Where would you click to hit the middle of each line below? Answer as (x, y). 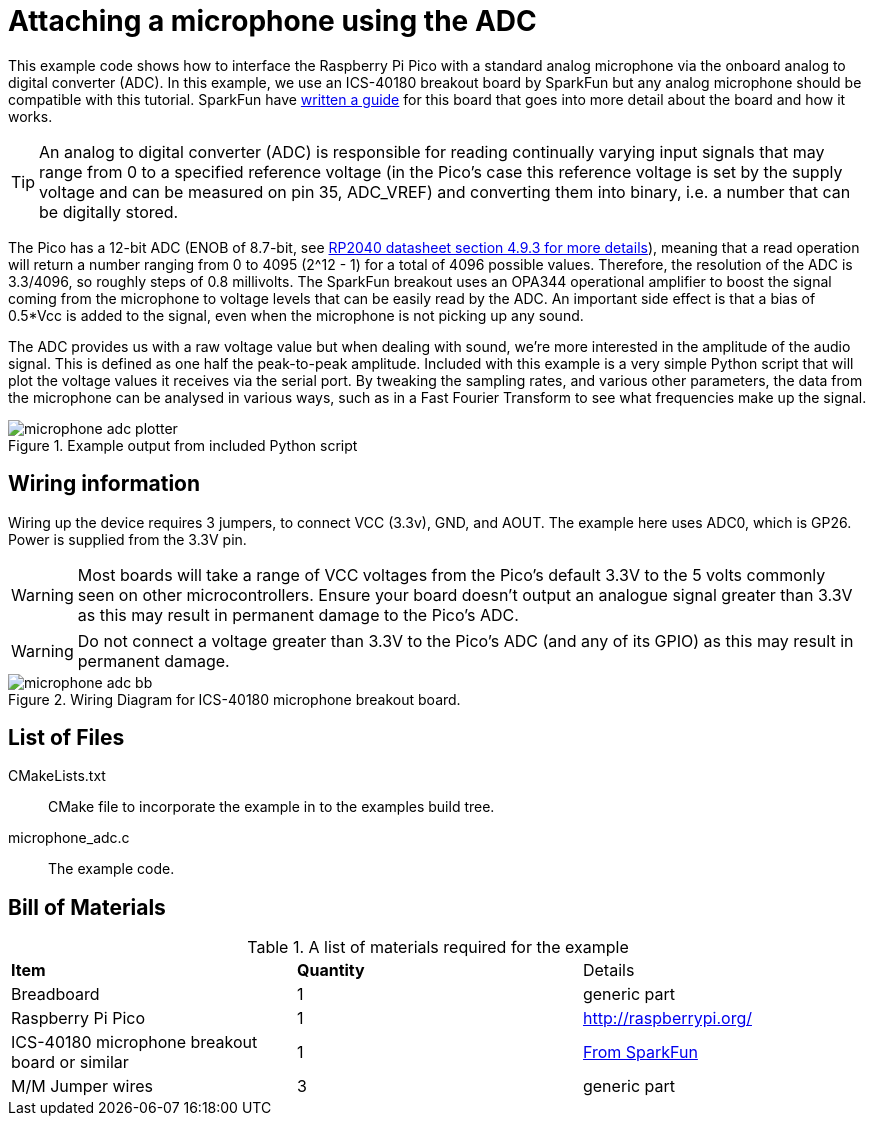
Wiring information (104, 484)
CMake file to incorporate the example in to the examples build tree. (271, 807)
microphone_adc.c (69, 838)
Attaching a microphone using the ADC (272, 21)
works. (30, 116)
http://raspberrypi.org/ (667, 1018)
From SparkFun (640, 1052)
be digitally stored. (109, 211)
